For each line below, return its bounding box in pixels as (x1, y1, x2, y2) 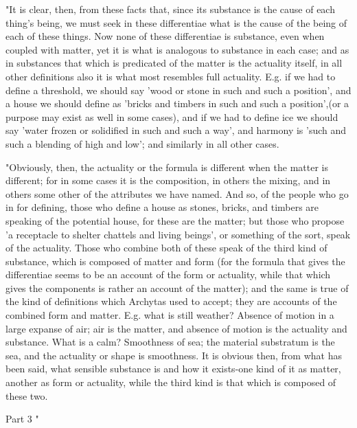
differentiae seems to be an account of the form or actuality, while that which (5, 267, 331, 282)
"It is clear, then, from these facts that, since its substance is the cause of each (5, 2, 335, 16)
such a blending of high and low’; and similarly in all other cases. (5, 136, 279, 150)
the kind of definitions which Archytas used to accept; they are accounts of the (5, 294, 337, 308)
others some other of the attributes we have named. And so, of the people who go (5, 186, 349, 201)
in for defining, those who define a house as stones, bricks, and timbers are (5, 200, 319, 214)
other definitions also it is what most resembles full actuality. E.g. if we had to (5, 69, 336, 83)
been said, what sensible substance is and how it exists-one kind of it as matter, (5, 361, 341, 376)
